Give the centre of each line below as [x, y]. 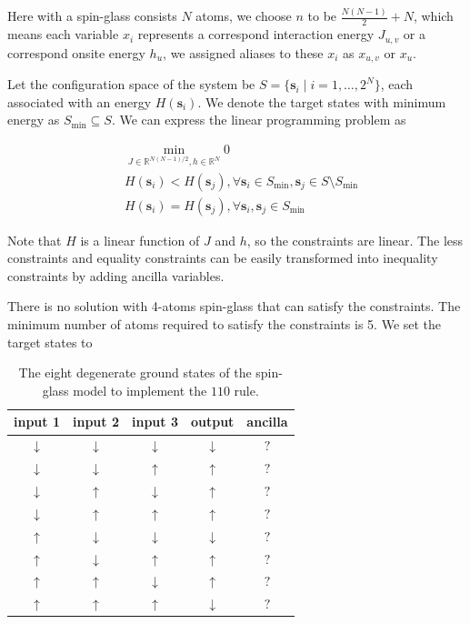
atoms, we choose [244, 16]
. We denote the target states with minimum [322, 101]
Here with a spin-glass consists [92, 16]
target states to [50, 342]
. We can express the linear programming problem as [259, 120]
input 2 [95, 422]
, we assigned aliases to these [243, 52]
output [212, 422]
